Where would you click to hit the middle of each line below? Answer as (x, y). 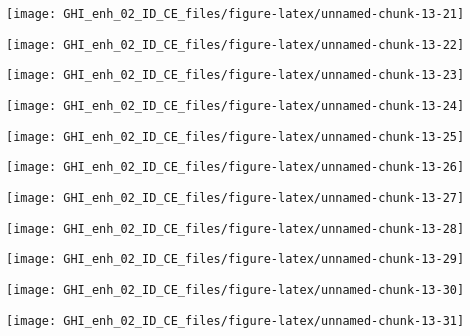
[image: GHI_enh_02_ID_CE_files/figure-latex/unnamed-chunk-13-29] (235, 259)
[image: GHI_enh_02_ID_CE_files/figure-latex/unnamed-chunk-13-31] (235, 320)
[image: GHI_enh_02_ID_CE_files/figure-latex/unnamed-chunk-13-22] (235, 44)
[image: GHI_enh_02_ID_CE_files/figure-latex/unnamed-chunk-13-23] (235, 75)
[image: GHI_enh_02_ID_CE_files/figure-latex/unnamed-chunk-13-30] (235, 289)
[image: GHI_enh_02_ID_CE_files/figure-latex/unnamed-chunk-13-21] (235, 14)
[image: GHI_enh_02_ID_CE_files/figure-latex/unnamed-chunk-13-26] (235, 167)
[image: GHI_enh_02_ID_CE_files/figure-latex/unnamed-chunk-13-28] (235, 228)
